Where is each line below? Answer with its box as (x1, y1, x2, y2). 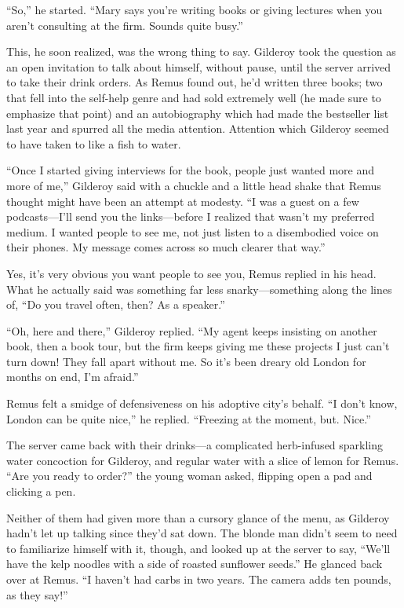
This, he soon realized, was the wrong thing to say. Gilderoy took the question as (6, 43, 396, 60)
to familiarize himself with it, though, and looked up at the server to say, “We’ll (6, 540, 391, 556)
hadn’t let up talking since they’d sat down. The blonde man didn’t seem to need (6, 525, 398, 541)
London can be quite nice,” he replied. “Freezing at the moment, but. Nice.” (6, 410, 371, 427)
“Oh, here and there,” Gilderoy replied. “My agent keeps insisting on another (6, 322, 377, 339)
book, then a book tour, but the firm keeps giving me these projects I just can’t (6, 338, 390, 354)
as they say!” (6, 586, 68, 603)
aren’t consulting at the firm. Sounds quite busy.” (6, 16, 243, 33)
